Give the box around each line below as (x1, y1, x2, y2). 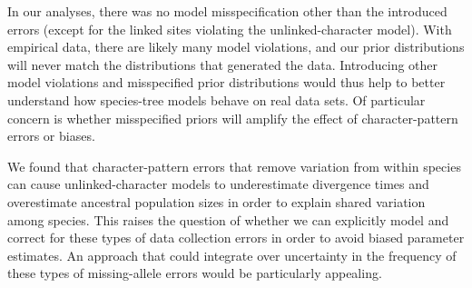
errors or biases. (7, 126, 95, 145)
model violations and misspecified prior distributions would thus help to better (7, 73, 446, 92)
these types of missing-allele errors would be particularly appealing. (7, 263, 382, 283)
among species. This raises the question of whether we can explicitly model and (7, 210, 449, 229)
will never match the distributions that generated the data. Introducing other (7, 55, 438, 74)
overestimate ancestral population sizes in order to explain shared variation (7, 192, 426, 211)
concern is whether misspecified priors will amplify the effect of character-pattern (7, 108, 458, 127)
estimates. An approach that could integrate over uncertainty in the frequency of (7, 245, 457, 264)
